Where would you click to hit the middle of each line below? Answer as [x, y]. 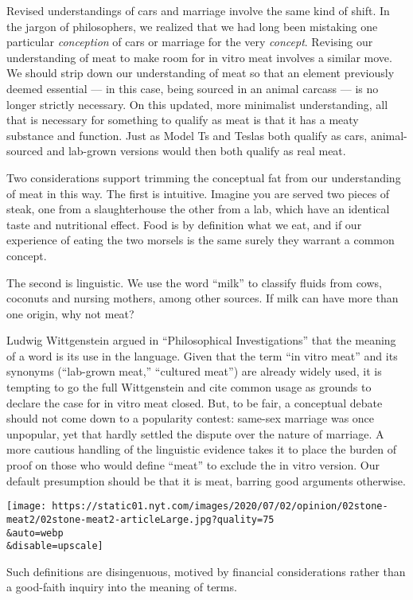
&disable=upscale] [55, 546]
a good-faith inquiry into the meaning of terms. [122, 587]
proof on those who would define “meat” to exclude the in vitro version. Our [193, 465]
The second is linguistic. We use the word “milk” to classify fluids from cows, [194, 282]
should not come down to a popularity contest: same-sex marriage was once [191, 418]
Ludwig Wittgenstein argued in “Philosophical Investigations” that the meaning [201, 340]
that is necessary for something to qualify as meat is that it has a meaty [183, 120]
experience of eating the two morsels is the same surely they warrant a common [201, 240]
